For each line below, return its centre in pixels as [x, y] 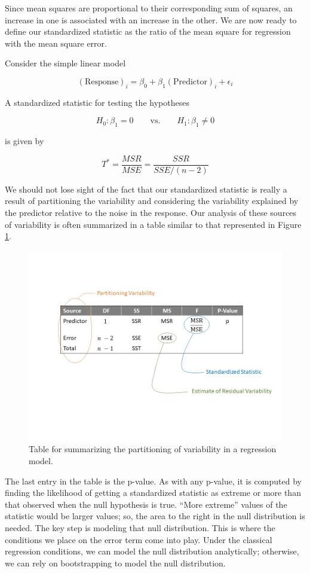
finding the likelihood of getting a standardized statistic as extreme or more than [153, 493]
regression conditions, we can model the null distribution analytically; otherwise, [152, 551]
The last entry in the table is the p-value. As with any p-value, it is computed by [153, 481]
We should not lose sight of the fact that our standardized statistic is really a [146, 189]
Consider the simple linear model [65, 63]
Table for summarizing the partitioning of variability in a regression [153, 449]
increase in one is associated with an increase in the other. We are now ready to [151, 19]
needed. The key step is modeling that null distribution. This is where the [140, 527]
